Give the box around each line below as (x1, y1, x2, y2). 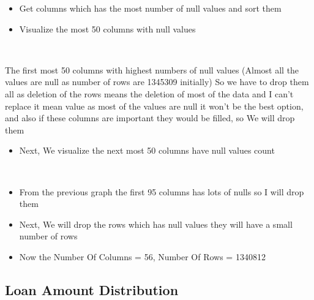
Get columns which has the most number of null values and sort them (19, 2, 282, 14)
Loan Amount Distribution (5, 280, 179, 299)
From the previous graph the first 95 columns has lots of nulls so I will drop (19, 185, 304, 198)
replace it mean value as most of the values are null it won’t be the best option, (5, 99, 304, 112)
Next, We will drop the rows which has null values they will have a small (19, 217, 293, 230)
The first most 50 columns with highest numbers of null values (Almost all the (5, 63, 299, 76)
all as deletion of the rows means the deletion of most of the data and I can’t (5, 87, 294, 100)
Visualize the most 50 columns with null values (19, 22, 196, 35)
